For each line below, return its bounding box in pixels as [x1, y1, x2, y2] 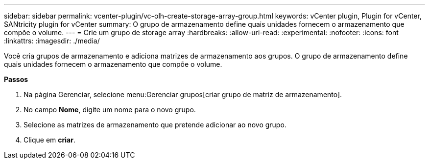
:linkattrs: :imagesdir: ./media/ [4, 37, 100, 45]
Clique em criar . [24, 136, 75, 144]
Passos [4, 75, 28, 83]
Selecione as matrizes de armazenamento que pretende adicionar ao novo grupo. [24, 121, 286, 129]
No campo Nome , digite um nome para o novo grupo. [24, 105, 196, 114]
